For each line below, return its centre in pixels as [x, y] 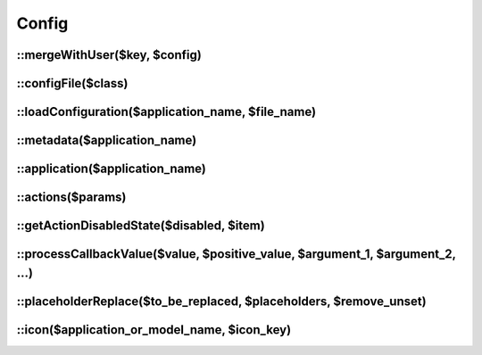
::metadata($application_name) [107, 140]
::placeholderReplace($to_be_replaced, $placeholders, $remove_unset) [222, 301]
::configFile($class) [72, 83]
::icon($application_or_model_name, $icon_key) [154, 330]
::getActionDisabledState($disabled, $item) [141, 226]
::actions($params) [71, 198]
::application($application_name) [112, 169]
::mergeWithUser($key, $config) [109, 55]
